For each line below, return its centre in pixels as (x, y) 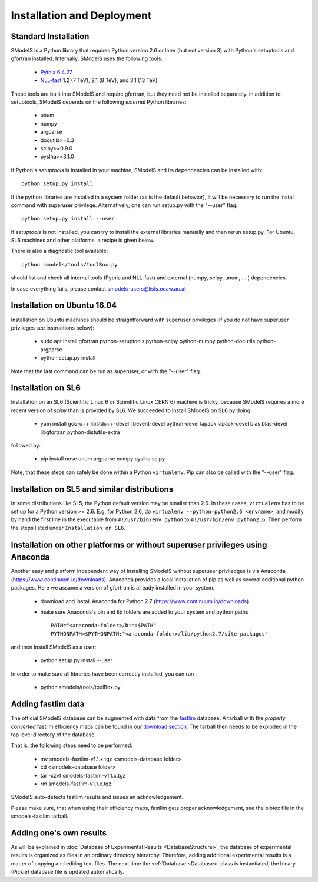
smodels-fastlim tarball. (40, 816)
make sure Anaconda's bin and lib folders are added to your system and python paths (144, 612)
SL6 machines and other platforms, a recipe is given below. (83, 240)
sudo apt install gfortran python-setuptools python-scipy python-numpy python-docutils (148, 341)
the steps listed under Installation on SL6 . (68, 528)
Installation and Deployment (81, 15)
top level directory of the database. (54, 735)
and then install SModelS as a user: (54, 647)
